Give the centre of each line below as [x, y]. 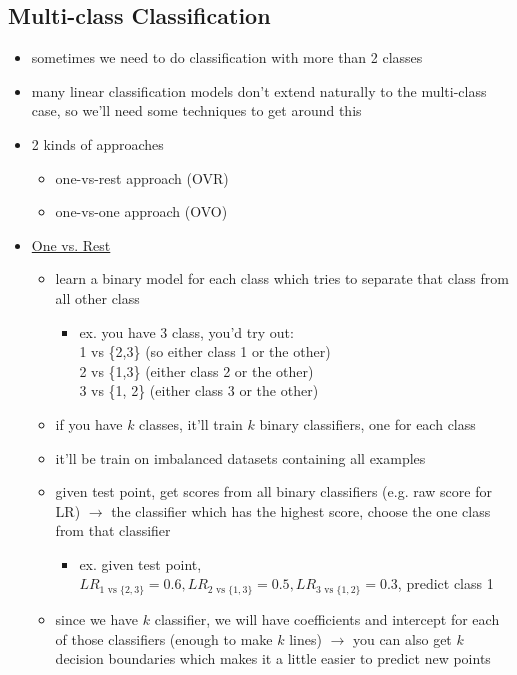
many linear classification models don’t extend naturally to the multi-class [259, 90]
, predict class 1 [445, 583]
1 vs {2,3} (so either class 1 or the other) [205, 351]
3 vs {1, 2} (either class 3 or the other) [199, 390]
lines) [305, 638]
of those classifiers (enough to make [164, 638]
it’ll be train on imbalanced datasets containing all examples [240, 457]
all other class [97, 297]
